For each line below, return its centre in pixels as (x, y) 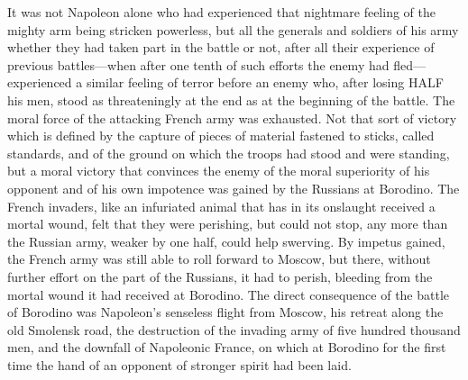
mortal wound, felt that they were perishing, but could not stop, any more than (228, 224)
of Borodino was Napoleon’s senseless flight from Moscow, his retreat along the (225, 312)
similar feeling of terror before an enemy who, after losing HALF (265, 82)
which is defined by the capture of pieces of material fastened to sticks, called (221, 136)
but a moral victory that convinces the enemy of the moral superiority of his (219, 171)
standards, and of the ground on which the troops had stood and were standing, (229, 153)
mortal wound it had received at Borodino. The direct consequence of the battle (229, 294)
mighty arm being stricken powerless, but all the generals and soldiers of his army (233, 29)
